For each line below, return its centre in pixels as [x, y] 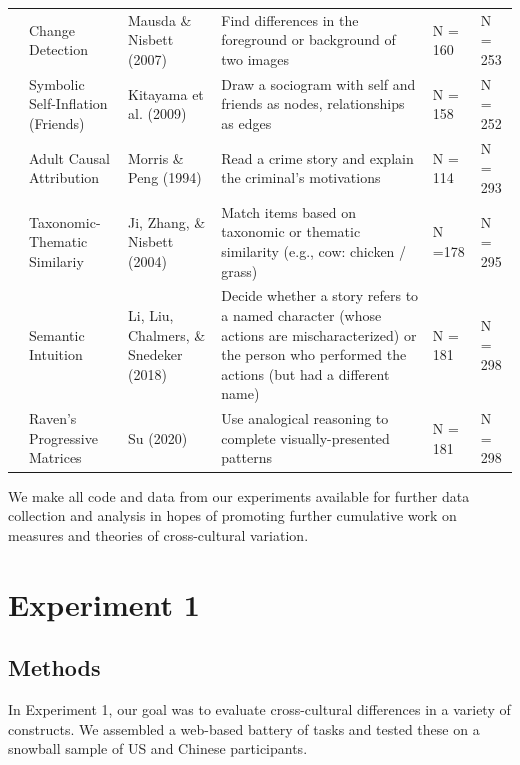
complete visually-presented [305, 437]
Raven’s [53, 418]
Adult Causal [69, 157]
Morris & [155, 157]
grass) [239, 270]
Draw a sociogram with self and [318, 83]
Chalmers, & [166, 334]
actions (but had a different [305, 373]
